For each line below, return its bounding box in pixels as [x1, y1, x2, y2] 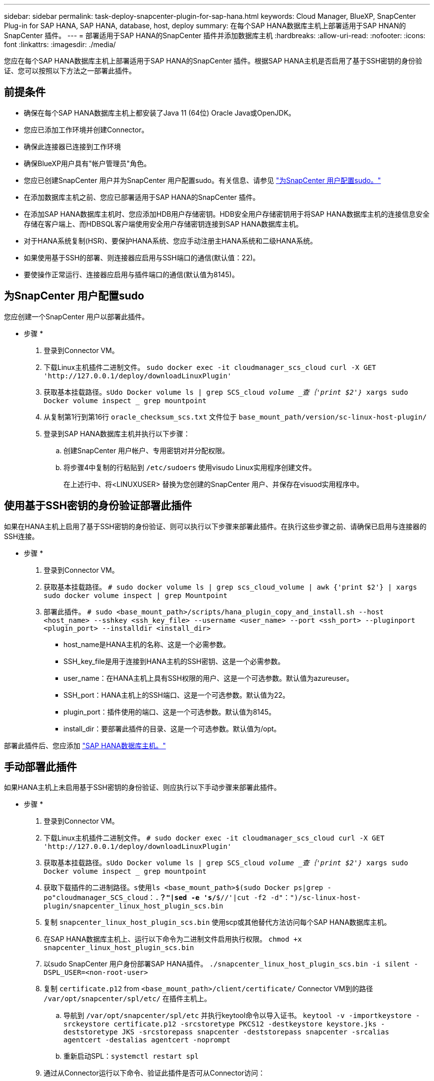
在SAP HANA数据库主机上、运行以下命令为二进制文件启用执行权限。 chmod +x [44, 935, 302, 944]
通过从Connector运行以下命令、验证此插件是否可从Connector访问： [44, 1069, 265, 1078]
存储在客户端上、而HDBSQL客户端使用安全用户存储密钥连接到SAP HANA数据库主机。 [24, 219, 303, 228]
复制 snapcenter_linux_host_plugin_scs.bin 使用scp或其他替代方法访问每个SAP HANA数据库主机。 [44, 918, 391, 927]
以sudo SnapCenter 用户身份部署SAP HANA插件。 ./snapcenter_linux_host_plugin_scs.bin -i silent [44, 960, 410, 968]
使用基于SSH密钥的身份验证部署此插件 [4, 499, 192, 512]
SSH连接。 [4, 532, 39, 540]
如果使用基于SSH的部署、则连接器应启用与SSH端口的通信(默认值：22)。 [24, 253, 260, 262]
